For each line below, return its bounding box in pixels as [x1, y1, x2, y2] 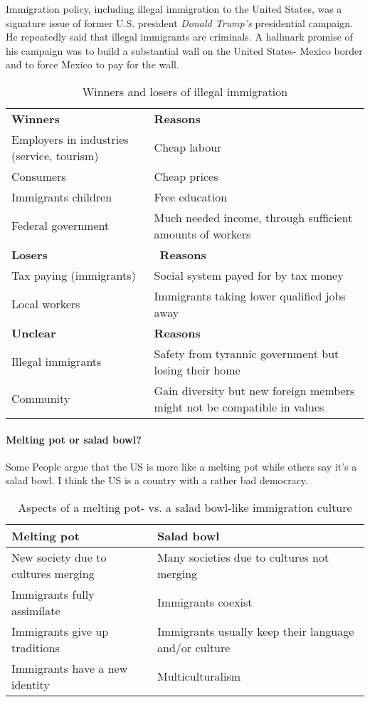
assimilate [11, 602, 60, 619]
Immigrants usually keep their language [157, 622, 354, 639]
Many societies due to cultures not [157, 548, 329, 565]
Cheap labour [154, 139, 222, 156]
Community [11, 390, 70, 407]
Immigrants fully [11, 585, 95, 602]
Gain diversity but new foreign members [154, 382, 355, 399]
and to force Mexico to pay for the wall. [6, 57, 179, 72]
